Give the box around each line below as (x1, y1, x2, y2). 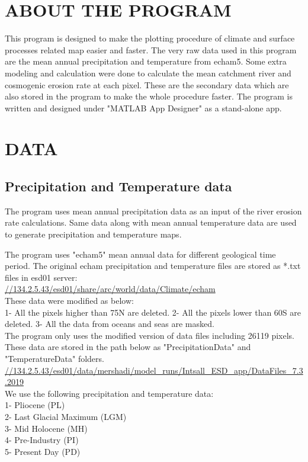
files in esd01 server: (5, 271, 78, 283)
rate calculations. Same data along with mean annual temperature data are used (5, 216, 297, 229)
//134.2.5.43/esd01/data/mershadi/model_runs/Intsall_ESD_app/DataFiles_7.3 (5, 364, 303, 376)
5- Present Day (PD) (5, 445, 81, 457)
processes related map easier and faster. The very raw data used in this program (5, 43, 297, 56)
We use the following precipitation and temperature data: (5, 387, 214, 399)
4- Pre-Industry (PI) (5, 434, 79, 446)
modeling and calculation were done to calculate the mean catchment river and (5, 66, 291, 79)
